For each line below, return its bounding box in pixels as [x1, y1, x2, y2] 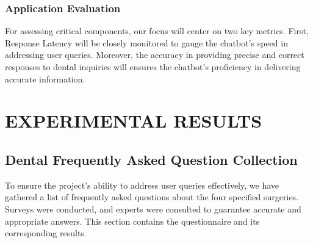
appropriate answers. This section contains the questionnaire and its [5, 214, 260, 227]
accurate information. [5, 72, 85, 85]
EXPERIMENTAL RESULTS [5, 108, 262, 133]
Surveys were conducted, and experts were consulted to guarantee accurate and [5, 202, 301, 215]
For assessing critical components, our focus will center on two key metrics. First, [5, 24, 309, 37]
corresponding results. [5, 227, 87, 239]
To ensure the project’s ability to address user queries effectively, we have [5, 178, 279, 191]
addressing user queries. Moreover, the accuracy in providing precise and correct [5, 48, 304, 61]
